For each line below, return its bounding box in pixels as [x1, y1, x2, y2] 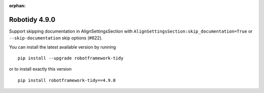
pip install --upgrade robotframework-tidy [18, 56, 124, 61]
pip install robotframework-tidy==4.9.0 [18, 77, 116, 83]
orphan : [9, 3, 26, 8]
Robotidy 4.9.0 [9, 15, 56, 24]
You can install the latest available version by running [9, 44, 116, 50]
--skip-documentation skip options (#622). [9, 35, 103, 41]
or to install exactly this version [9, 66, 72, 72]
